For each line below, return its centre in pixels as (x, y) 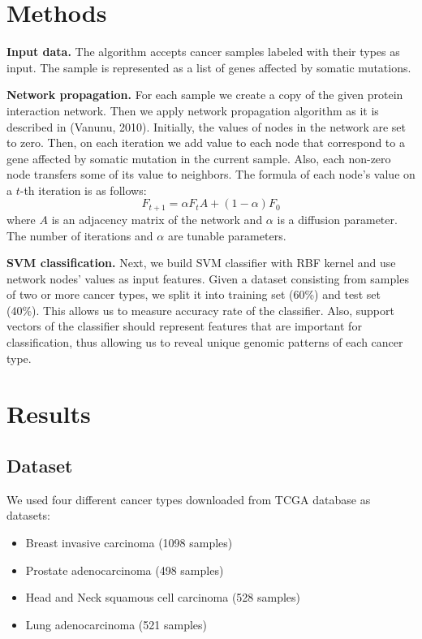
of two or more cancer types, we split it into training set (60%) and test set (194, 294)
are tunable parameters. (227, 235)
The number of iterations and (80, 235)
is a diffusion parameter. (337, 219)
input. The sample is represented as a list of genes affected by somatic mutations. (209, 67)
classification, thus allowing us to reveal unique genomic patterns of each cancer (205, 342)
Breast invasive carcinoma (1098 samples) (129, 543)
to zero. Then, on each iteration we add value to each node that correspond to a (206, 142)
